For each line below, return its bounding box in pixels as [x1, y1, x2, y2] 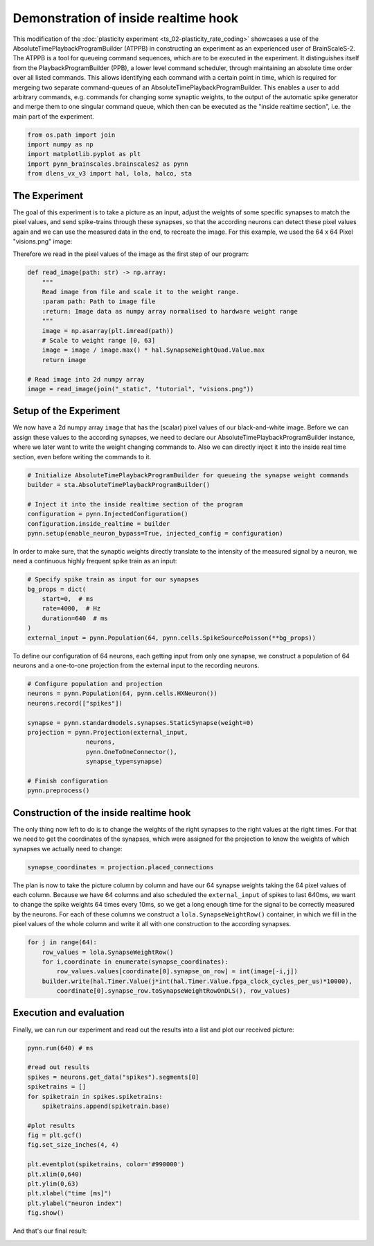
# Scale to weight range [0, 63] [42, 336, 156, 344]
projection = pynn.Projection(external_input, [27, 728, 188, 736]
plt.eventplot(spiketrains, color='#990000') [27, 1161, 185, 1168]
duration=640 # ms [42, 614, 109, 622]
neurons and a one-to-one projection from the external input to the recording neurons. [12, 661, 260, 669]
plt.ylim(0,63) [27, 1180, 79, 1188]
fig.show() [27, 1209, 64, 1217]
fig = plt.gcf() [27, 1132, 83, 1139]
